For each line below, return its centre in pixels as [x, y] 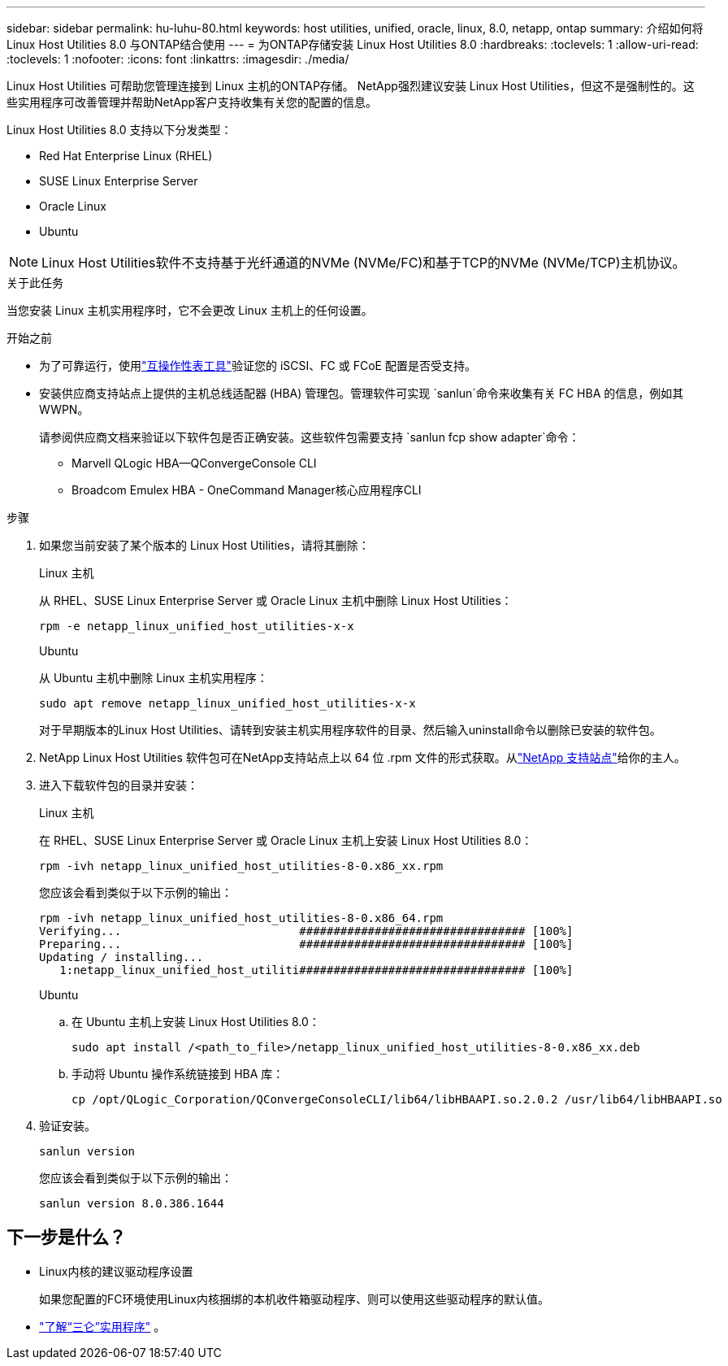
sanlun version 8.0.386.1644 [132, 1203]
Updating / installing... [121, 957]
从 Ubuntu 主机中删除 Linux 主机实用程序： [154, 678]
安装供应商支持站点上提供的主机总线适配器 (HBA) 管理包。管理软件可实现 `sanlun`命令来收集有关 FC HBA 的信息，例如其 [362, 393]
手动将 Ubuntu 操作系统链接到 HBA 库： [178, 1074]
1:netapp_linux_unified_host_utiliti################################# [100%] [316, 970]
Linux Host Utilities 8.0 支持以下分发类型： [119, 130]
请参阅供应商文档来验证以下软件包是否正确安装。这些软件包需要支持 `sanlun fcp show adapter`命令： [310, 437]
